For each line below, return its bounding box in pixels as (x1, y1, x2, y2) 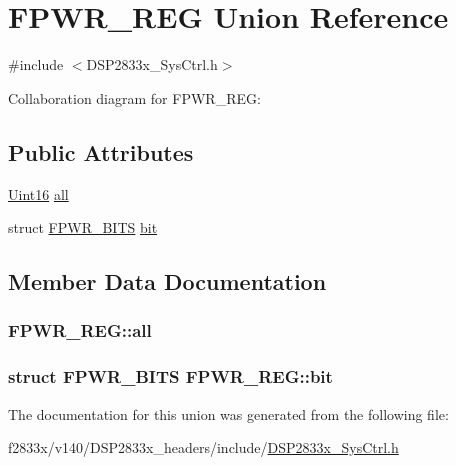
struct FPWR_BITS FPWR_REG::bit (8, 364, 333, 389)
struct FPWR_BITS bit (8, 217, 158, 238)
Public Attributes (8, 136, 194, 167)
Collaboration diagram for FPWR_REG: (8, 87, 261, 108)
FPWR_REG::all (8, 318, 152, 343)
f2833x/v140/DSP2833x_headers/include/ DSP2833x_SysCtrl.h (8, 437, 399, 458)
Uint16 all (8, 183, 69, 204)
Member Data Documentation (8, 266, 327, 297)
